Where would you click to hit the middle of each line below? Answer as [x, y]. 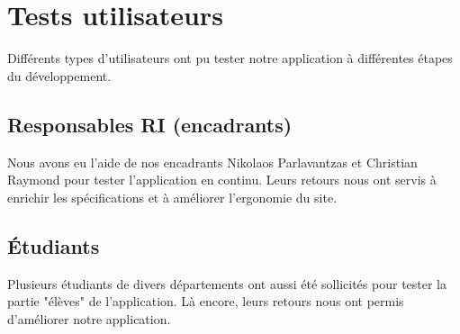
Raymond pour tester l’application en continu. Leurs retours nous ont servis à [222, 180]
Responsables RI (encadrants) [150, 124]
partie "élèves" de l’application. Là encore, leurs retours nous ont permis [206, 301]
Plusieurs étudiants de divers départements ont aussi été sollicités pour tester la [227, 283]
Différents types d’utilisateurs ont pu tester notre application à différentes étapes [230, 58]
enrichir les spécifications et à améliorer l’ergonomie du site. [172, 197]
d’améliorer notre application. [89, 318]
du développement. [59, 75]
